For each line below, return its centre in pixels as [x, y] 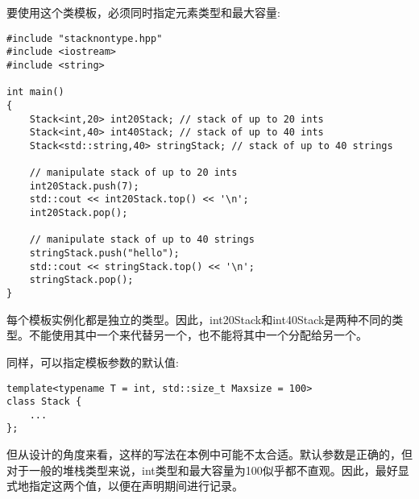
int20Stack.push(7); [84, 186]
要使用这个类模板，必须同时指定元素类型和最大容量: [143, 12]
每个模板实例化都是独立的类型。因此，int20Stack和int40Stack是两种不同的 [199, 319]
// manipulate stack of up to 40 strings [142, 240]
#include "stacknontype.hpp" [85, 38]
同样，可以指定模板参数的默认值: [93, 362]
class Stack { [44, 402]
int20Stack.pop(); [79, 213]
